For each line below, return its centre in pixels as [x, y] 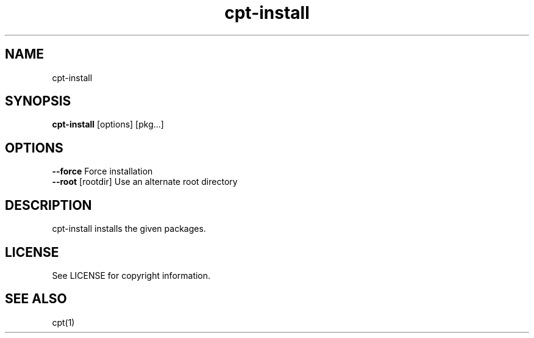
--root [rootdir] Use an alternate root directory [145, 182]
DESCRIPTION [48, 205]
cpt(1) [63, 322]
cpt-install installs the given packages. [129, 229]
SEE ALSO [36, 299]
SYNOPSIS [38, 101]
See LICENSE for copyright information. [131, 275]
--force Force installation [102, 171]
